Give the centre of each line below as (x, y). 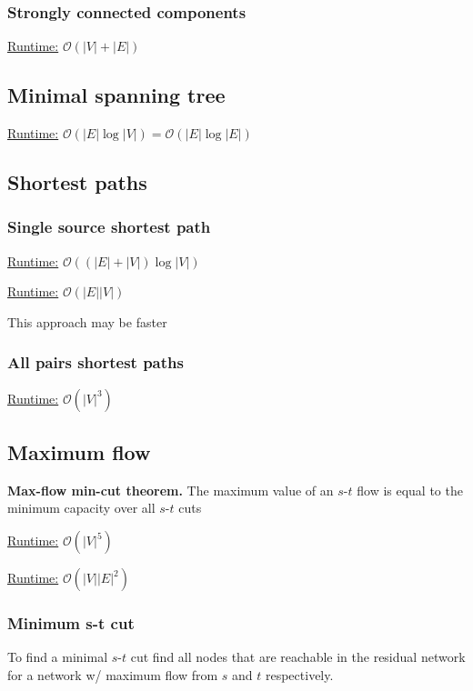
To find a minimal (58, 657)
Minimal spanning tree (116, 95)
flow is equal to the (410, 490)
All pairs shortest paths (96, 362)
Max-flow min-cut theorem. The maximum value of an (171, 490)
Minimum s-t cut (71, 622)
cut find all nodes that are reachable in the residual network (298, 657)
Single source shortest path (109, 227)
